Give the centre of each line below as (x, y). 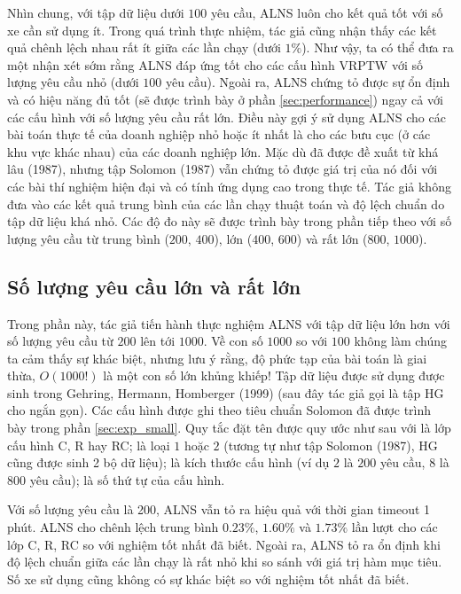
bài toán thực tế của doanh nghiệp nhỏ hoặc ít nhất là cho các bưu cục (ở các (219, 134)
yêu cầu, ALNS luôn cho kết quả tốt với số (327, 12)
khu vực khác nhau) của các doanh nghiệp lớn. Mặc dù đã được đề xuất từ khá (223, 151)
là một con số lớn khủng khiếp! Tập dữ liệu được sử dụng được (274, 375)
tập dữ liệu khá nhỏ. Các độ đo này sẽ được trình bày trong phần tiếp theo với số (230, 221)
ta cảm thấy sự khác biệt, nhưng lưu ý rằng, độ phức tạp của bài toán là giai (217, 358)
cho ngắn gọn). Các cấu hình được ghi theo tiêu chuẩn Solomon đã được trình (219, 410)
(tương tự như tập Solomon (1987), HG (331, 445)
